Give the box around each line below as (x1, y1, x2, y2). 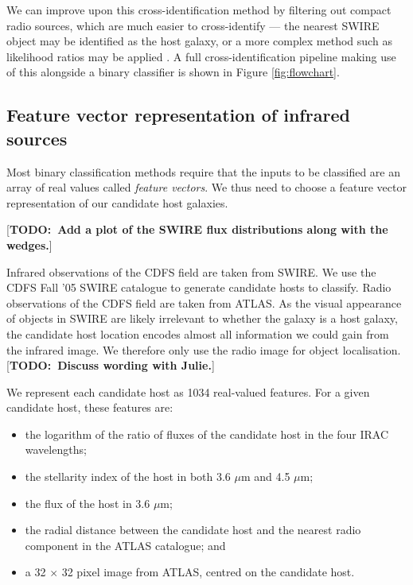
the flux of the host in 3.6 (25, 494, 150, 511)
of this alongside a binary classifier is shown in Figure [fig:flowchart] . (6, 64, 340, 80)
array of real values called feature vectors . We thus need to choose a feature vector (6, 179, 407, 196)
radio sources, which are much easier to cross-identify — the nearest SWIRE (6, 17, 380, 33)
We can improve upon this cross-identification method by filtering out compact (6, 2, 392, 17)
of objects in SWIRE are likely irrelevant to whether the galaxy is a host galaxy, (6, 310, 398, 327)
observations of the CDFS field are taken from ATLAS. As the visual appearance (6, 294, 402, 311)
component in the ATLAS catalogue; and (25, 537, 226, 553)
